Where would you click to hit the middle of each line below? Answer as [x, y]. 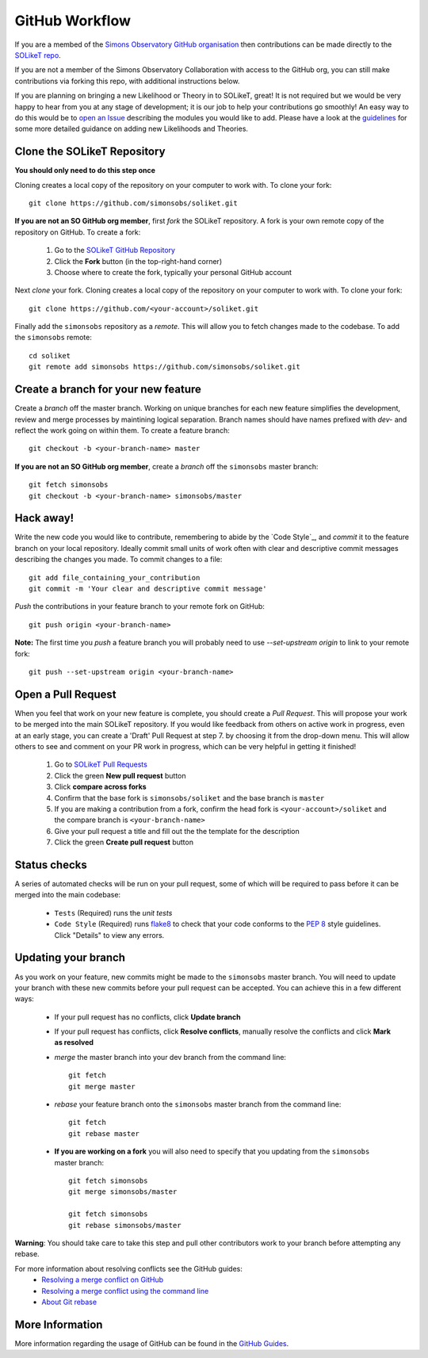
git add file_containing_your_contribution [115, 578]
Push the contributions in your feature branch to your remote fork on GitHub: [140, 606]
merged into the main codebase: [68, 895]
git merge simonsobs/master [123, 1192]
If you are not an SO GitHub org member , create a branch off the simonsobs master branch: [166, 466]
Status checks [51, 865]
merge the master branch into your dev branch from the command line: [170, 1057]
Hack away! [44, 518]
